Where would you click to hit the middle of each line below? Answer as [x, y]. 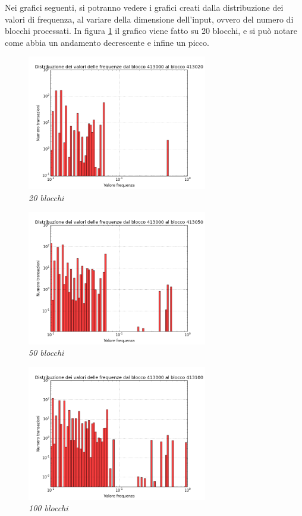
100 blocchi [48, 508]
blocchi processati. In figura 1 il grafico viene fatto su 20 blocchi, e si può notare [151, 31]
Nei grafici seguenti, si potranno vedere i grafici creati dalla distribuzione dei [144, 7]
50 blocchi [46, 353]
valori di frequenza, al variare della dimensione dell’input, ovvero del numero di [149, 19]
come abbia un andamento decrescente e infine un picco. [107, 42]
